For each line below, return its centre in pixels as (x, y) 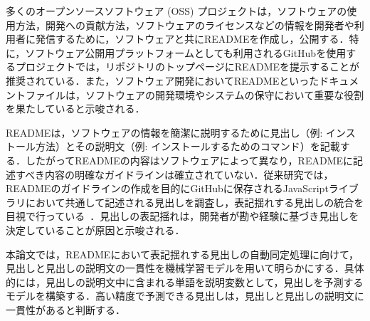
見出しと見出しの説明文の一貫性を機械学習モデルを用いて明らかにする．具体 (185, 268)
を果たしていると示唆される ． (75, 109)
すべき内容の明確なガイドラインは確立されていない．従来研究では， (174, 174)
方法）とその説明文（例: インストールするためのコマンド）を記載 (187, 146)
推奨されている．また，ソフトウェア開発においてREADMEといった (163, 80)
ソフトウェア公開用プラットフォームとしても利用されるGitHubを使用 (186, 52)
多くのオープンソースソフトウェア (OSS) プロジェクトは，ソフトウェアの (176, 11)
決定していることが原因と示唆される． (95, 230)
